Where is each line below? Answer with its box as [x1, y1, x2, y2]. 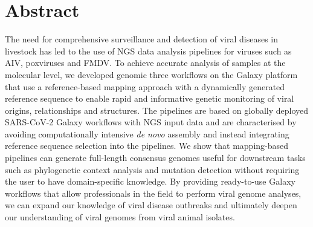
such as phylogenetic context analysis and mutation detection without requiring [5, 163, 300, 176]
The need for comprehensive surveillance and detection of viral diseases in [5, 33, 279, 45]
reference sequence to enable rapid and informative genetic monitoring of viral [5, 92, 294, 105]
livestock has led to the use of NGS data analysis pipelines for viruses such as [5, 44, 292, 57]
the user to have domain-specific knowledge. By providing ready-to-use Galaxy [5, 175, 295, 188]
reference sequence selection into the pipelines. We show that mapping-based [5, 139, 289, 152]
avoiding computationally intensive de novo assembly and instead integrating [5, 127, 289, 140]
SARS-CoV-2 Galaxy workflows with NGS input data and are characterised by [5, 116, 297, 128]
